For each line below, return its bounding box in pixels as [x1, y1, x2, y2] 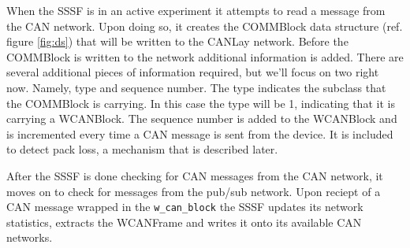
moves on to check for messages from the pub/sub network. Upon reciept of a [6, 183, 381, 199]
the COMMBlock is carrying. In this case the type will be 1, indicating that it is [6, 94, 395, 111]
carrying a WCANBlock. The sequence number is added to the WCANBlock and [6, 110, 397, 127]
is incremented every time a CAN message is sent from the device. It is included [6, 125, 393, 142]
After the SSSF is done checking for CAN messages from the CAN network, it [6, 167, 383, 183]
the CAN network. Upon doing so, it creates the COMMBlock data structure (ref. [6, 17, 403, 34]
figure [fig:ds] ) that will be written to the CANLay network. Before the [6, 33, 348, 50]
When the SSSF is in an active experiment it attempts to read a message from [6, 2, 386, 18]
